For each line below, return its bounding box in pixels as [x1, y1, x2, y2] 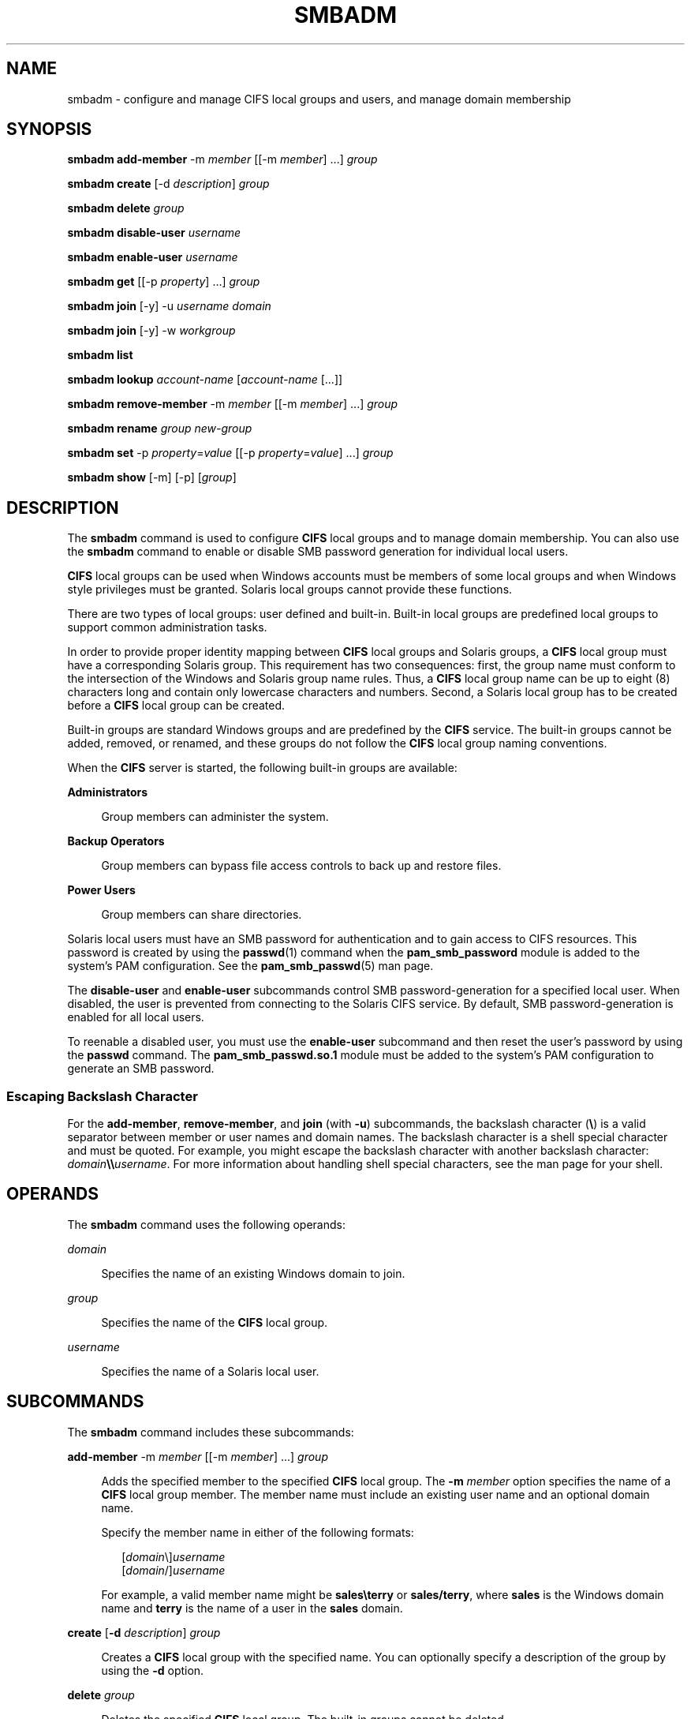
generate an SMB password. [67, 1062, 215, 1076]
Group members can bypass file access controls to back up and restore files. [101, 859, 502, 873]
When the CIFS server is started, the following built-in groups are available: [67, 761, 458, 775]
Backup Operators [67, 834, 165, 848]
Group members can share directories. [101, 908, 302, 922]
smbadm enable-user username [67, 250, 238, 264]
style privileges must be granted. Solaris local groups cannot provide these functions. [67, 582, 513, 597]
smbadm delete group [67, 201, 185, 215]
